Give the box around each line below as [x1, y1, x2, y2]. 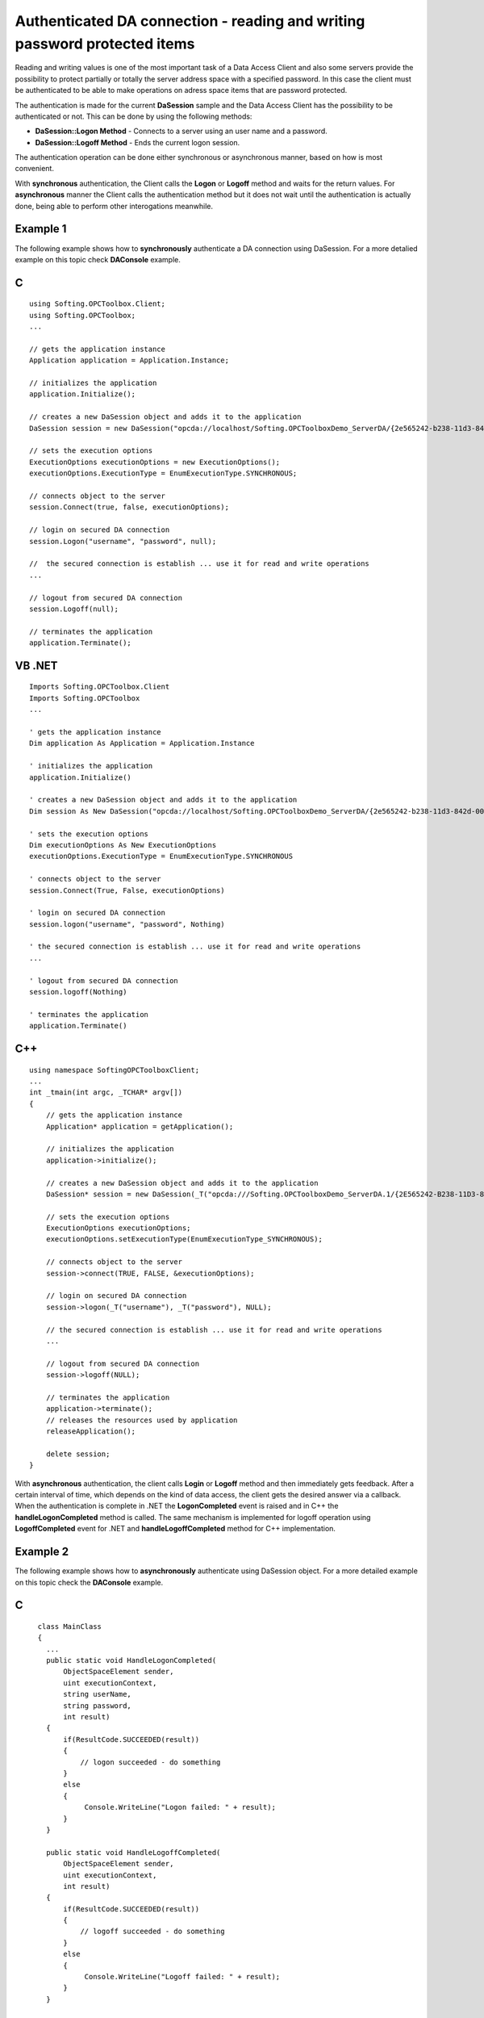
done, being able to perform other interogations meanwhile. [15, 201, 214, 211]
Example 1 [15, 222, 67, 236]
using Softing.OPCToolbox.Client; [29, 299, 165, 308]
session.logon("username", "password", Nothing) [29, 919, 225, 928]
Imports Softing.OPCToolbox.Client [29, 682, 170, 692]
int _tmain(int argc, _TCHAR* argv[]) [29, 1088, 183, 1097]
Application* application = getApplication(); [45, 1122, 234, 1131]
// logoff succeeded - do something [80, 1927, 225, 1936]
